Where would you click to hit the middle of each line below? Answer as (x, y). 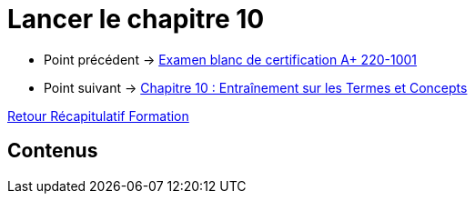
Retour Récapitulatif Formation (98, 116)
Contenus (53, 151)
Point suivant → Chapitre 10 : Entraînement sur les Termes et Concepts (256, 87)
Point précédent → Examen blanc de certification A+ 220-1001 (231, 59)
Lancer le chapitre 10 (136, 19)
